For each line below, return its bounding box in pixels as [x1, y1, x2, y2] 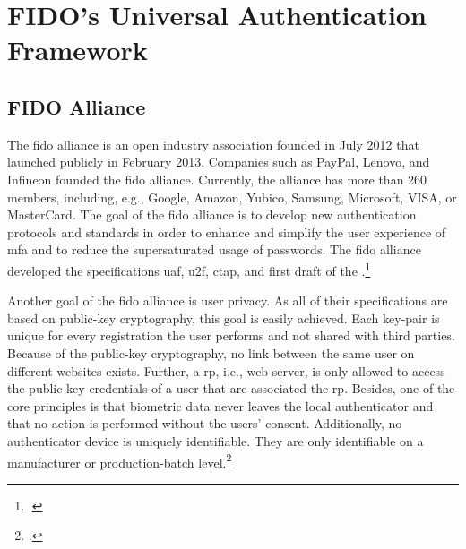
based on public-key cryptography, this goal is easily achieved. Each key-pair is [7, 308, 440, 327]
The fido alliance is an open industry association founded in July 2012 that [7, 134, 419, 153]
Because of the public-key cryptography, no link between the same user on [7, 343, 415, 362]
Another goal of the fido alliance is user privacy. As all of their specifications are [7, 291, 448, 310]
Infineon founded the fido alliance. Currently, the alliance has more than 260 [7, 169, 427, 188]
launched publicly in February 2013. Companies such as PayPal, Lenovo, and [7, 152, 430, 171]
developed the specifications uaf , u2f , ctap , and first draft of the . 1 [7, 258, 371, 279]
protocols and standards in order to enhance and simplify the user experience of [7, 222, 446, 241]
